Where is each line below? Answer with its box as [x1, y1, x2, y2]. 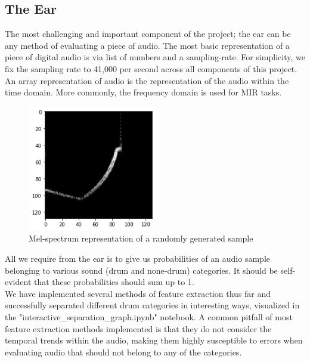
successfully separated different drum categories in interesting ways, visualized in [5, 299, 300, 311]
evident [5, 276, 32, 288]
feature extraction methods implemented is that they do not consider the [5, 322, 272, 335]
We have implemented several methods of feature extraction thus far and [5, 287, 271, 299]
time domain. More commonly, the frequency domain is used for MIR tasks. [5, 86, 282, 98]
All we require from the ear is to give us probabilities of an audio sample [5, 252, 270, 264]
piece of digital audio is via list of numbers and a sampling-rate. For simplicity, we [5, 51, 305, 63]
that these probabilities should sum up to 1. [33, 276, 194, 288]
